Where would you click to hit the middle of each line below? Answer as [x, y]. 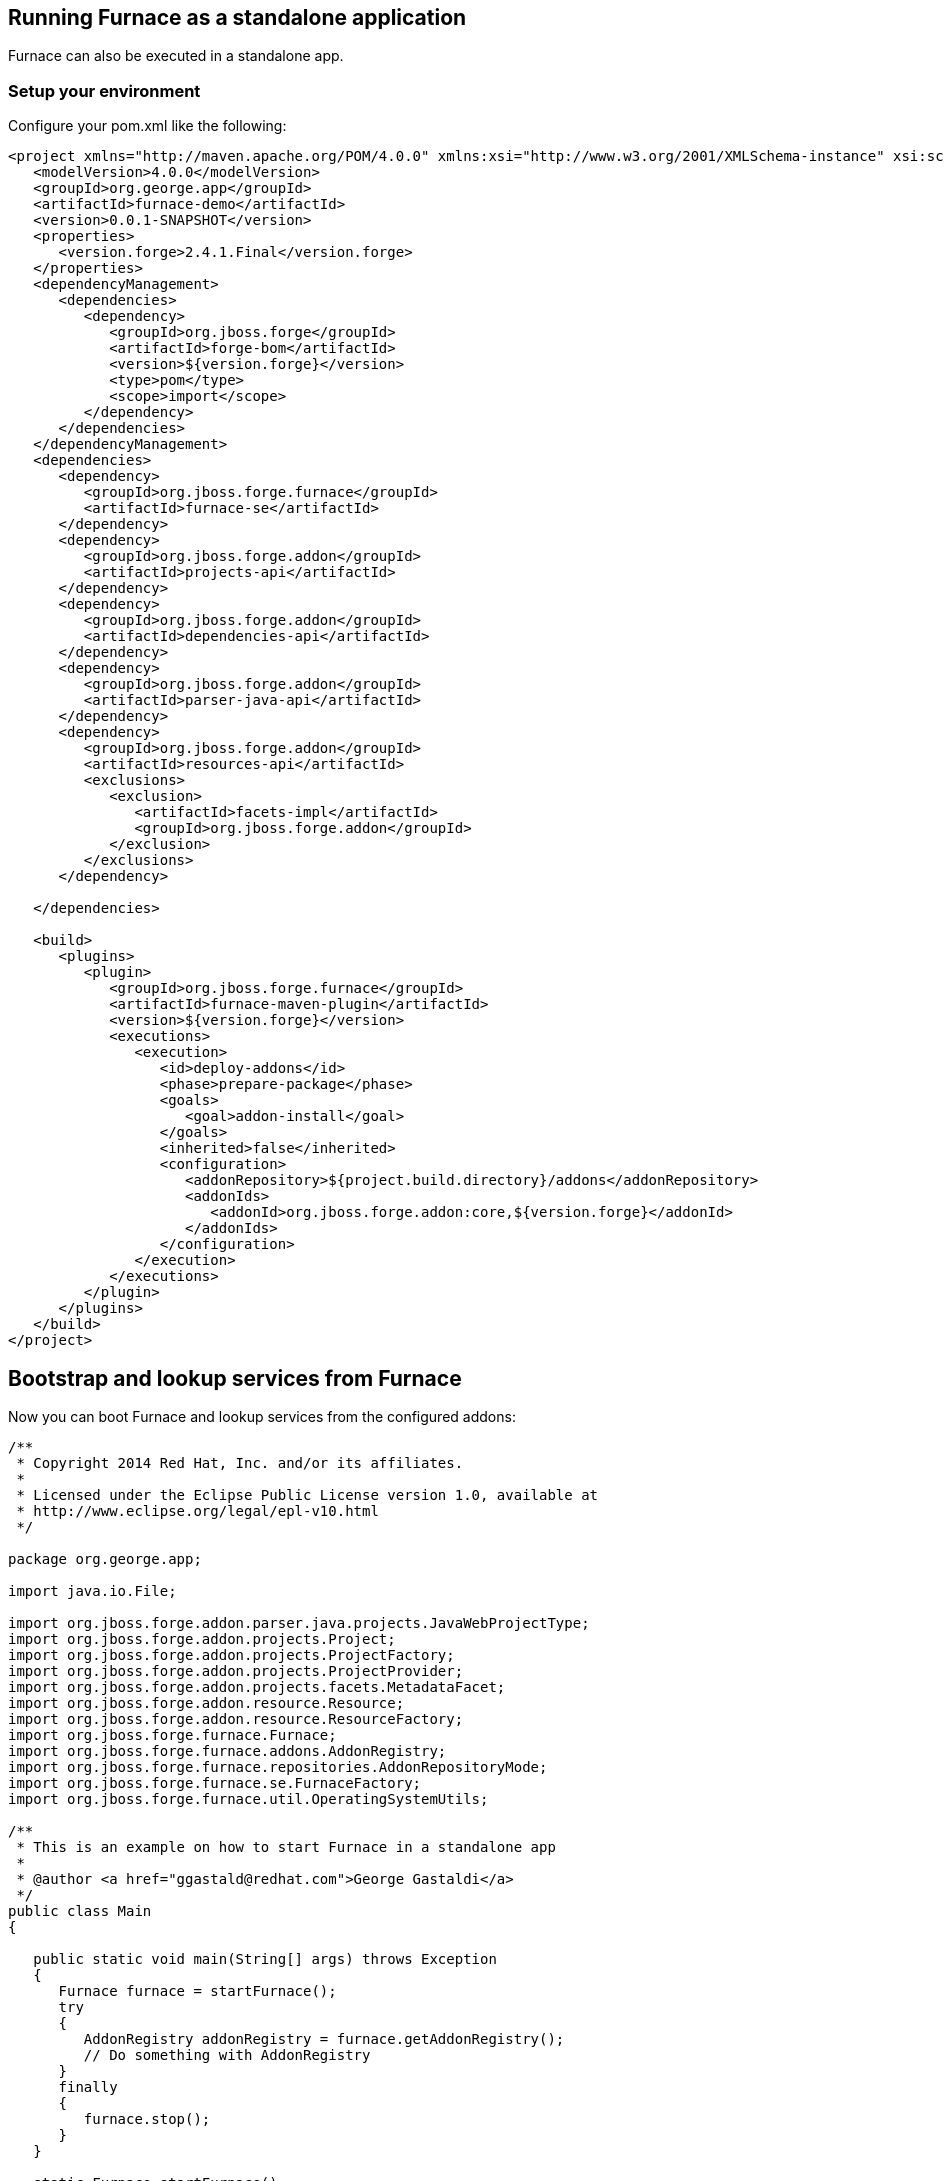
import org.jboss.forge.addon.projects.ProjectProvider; [236, 1671]
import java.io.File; [92, 1591]
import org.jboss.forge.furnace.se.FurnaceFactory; [215, 1783]
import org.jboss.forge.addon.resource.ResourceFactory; [236, 1719]
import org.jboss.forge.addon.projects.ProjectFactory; [231, 1655]
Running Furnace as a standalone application [237, 17]
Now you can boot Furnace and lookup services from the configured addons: [262, 1417]
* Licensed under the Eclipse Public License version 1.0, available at [307, 1495]
